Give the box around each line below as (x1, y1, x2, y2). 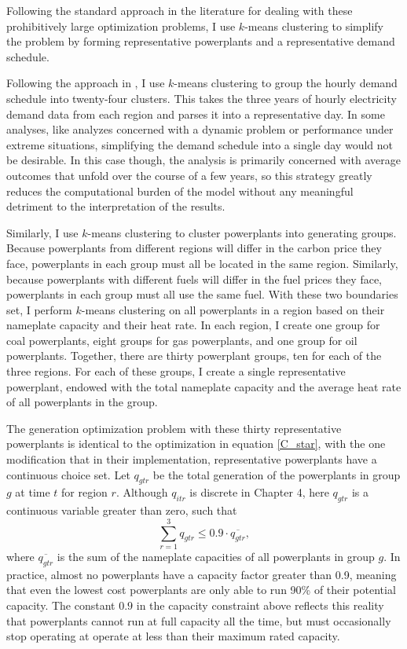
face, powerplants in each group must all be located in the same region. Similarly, (6, 255, 398, 271)
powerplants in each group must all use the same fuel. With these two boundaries (6, 286, 398, 302)
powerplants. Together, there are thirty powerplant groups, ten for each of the (6, 347, 382, 364)
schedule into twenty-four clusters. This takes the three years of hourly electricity (6, 90, 397, 106)
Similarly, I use (6, 224, 79, 240)
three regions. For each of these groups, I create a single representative (6, 363, 346, 379)
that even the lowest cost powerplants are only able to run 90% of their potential (6, 581, 396, 598)
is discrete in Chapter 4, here (189, 484, 329, 500)
